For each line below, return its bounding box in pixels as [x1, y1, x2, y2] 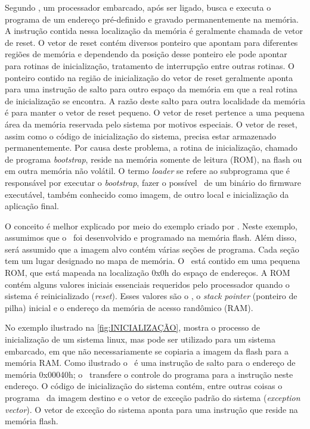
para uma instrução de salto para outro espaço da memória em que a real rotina [5, 83, 297, 95]
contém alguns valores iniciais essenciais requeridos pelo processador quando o [5, 278, 290, 290]
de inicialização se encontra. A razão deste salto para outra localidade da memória [5, 94, 305, 107]
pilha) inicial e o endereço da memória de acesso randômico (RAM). [5, 301, 253, 313]
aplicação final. [5, 200, 60, 212]
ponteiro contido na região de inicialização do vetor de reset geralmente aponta [5, 71, 293, 83]
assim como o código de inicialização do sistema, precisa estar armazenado [5, 129, 277, 142]
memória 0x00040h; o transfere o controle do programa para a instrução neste [5, 368, 293, 380]
